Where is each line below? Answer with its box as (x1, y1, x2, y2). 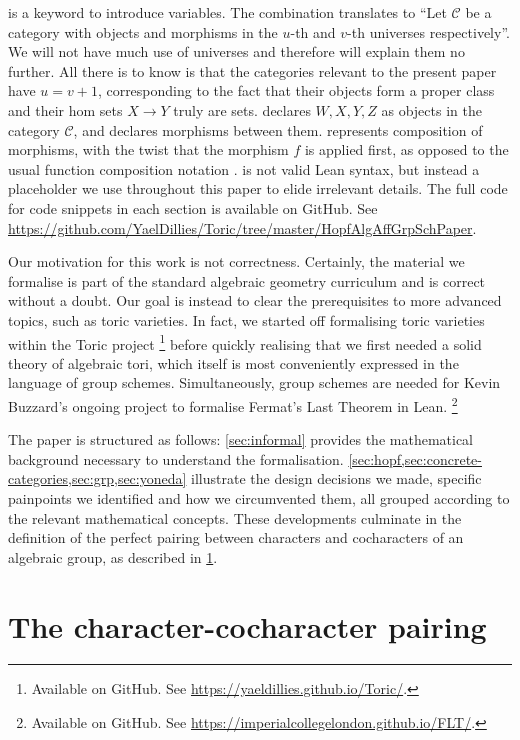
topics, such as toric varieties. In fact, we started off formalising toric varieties (8, 309, 485, 330)
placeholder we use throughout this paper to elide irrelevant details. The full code (8, 178, 508, 199)
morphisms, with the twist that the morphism (8, 139, 289, 160)
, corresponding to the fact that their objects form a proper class (97, 80, 495, 101)
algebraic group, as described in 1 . (8, 546, 218, 567)
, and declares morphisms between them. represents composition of (73, 119, 483, 140)
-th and (290, 21, 336, 42)
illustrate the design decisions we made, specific (191, 468, 482, 489)
